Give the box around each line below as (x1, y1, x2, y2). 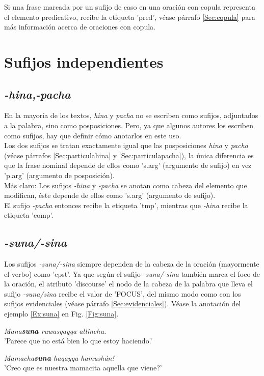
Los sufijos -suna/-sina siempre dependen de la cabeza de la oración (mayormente (4, 258, 259, 269)
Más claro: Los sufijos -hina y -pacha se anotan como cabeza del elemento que (4, 180, 247, 190)
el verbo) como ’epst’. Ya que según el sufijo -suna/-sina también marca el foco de (4, 268, 260, 279)
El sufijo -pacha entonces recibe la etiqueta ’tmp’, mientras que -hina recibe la (4, 199, 248, 210)
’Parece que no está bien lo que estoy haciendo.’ (4, 335, 152, 346)
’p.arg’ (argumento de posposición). (4, 169, 115, 180)
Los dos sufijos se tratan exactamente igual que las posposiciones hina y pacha (4, 140, 248, 151)
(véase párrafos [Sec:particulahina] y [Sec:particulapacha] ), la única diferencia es (4, 150, 254, 160)
